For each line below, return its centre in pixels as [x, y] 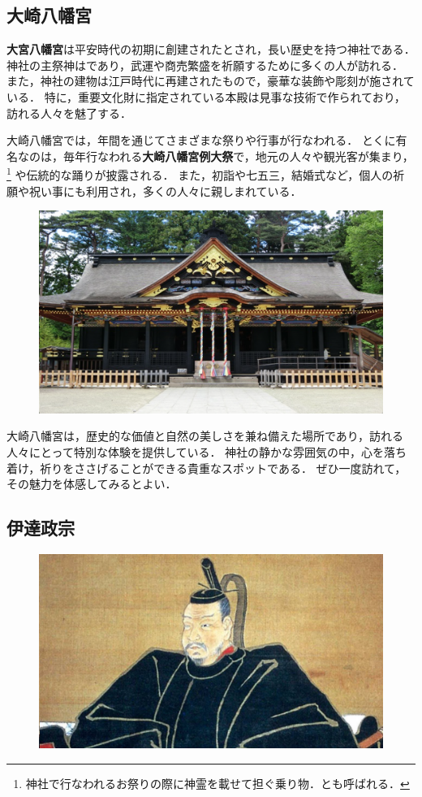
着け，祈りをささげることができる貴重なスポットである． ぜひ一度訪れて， [207, 468]
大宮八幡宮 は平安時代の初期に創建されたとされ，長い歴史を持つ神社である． [211, 49]
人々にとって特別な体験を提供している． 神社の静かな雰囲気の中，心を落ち [207, 452]
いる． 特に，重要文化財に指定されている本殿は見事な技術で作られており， [206, 96]
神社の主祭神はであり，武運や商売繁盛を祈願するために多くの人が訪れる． [205, 65]
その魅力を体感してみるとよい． [92, 484]
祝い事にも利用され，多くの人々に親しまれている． [165, 191]
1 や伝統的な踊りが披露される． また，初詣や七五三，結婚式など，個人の [200, 174]
